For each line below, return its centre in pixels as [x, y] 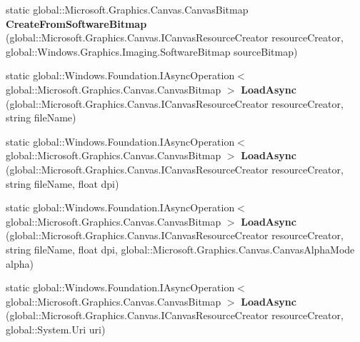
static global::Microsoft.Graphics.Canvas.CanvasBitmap [127, 9]
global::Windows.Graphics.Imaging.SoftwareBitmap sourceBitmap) [152, 51]
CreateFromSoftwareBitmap [76, 23]
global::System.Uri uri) [56, 329]
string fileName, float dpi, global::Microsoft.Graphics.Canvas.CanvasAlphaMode [180, 249]
